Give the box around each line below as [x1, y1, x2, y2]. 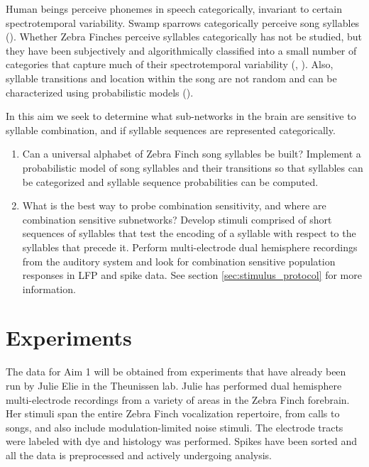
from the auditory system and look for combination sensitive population [22, 253, 336, 268]
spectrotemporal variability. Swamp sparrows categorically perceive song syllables [6, 15, 360, 30]
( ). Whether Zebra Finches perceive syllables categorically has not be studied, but [6, 29, 363, 44]
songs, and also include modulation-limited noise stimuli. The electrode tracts [6, 419, 343, 434]
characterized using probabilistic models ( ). [6, 84, 194, 99]
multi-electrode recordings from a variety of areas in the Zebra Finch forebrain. [6, 392, 350, 407]
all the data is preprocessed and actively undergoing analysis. [6, 447, 272, 462]
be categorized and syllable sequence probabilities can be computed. [22, 174, 319, 189]
